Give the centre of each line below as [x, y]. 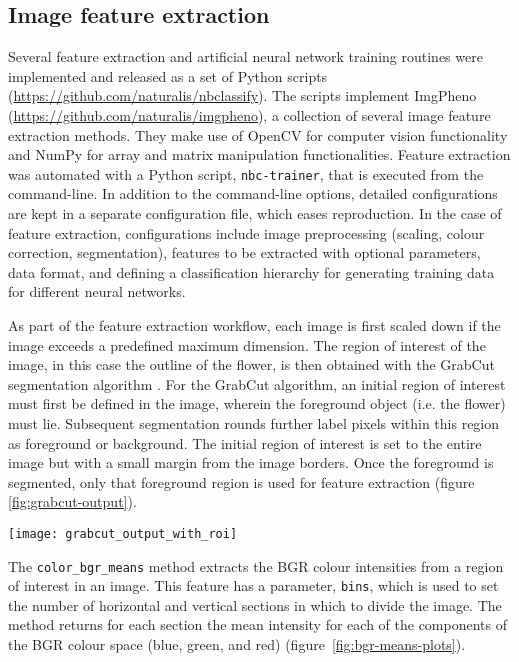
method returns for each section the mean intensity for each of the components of [257, 624]
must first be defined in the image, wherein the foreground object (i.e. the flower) [257, 403]
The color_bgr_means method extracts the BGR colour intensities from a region [256, 565]
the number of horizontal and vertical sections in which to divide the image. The [255, 604]
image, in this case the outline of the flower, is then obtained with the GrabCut [251, 364]
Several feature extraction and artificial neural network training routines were [245, 56]
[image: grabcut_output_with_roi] [123, 533]
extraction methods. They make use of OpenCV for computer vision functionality [258, 134]
